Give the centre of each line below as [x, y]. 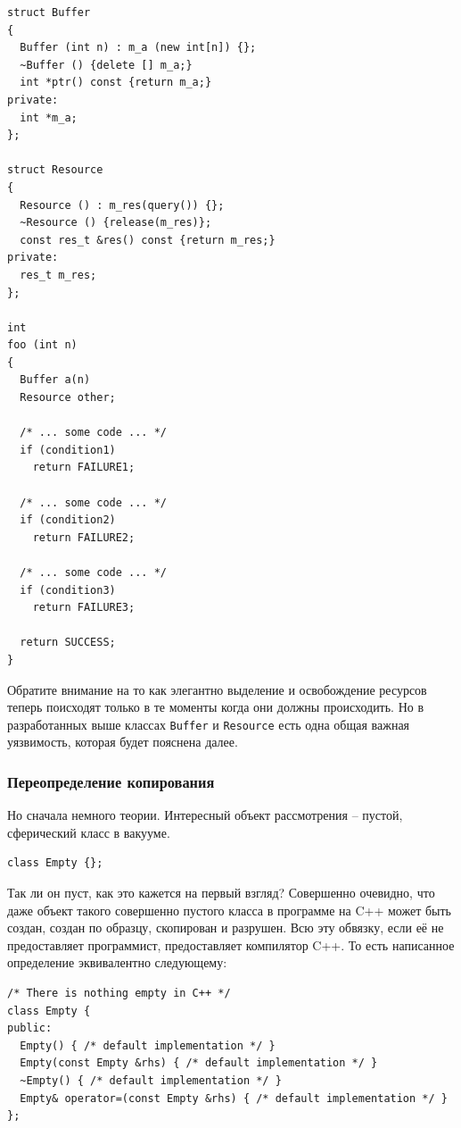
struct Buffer [49, 13]
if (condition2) [68, 520]
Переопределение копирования [111, 781]
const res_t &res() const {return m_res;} [148, 240]
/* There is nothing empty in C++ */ [119, 993]
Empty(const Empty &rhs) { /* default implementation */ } [199, 1063]
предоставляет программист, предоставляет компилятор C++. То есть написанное [231, 944]
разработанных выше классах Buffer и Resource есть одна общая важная [209, 724]
